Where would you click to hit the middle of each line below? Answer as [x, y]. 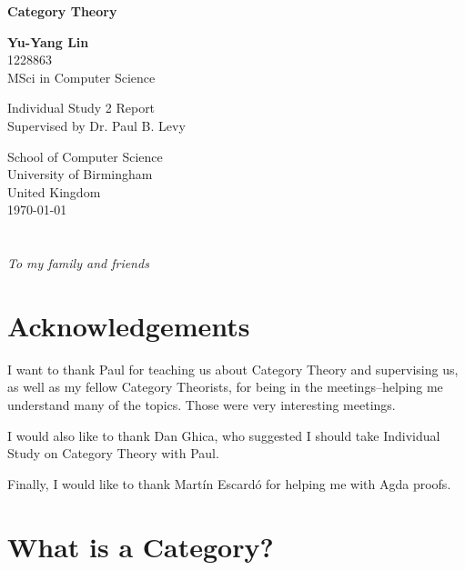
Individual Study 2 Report [81, 108]
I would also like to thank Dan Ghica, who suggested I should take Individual [224, 435]
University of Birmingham [80, 174]
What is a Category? [141, 546]
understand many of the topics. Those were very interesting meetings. [202, 405]
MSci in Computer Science [81, 77]
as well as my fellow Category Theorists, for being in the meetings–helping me [225, 387]
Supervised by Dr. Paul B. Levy [96, 125]
